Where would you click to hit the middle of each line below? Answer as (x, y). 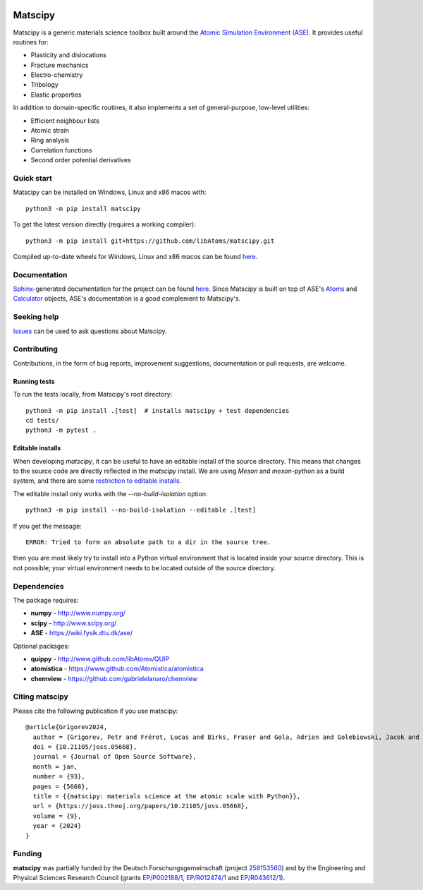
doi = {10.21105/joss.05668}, (85, 747)
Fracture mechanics (60, 65)
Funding (27, 854)
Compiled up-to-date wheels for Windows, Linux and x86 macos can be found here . (135, 256)
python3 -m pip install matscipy (83, 209)
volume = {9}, (57, 816)
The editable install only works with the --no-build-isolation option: (110, 493)
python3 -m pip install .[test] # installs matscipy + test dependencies (158, 410)
